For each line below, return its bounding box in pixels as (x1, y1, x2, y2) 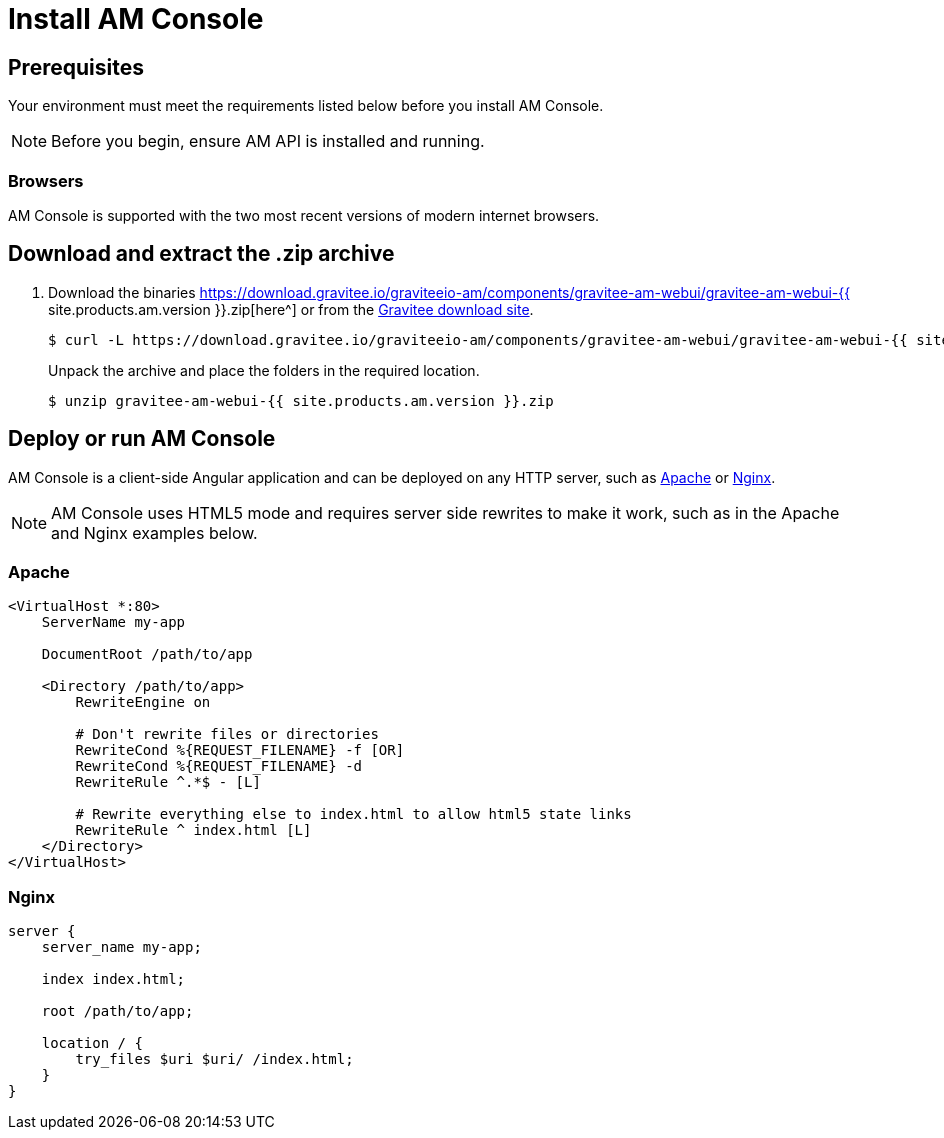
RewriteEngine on (75, 694, 211, 711)
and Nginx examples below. (51, 522, 258, 543)
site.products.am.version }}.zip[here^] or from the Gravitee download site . (48, 300, 534, 318)
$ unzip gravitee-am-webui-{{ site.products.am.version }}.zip (48, 392, 554, 409)
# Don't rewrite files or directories (75, 726, 379, 743)
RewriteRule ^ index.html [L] (75, 822, 312, 839)
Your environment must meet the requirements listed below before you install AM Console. (8, 97, 604, 115)
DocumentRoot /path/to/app (41, 646, 253, 663)
